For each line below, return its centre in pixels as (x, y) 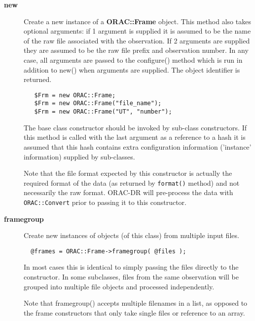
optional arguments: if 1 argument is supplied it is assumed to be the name (137, 31)
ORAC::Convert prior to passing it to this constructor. (105, 202)
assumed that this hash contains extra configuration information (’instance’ (138, 146)
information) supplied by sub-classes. (79, 156)
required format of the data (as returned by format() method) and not (132, 182)
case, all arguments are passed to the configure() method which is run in (133, 60)
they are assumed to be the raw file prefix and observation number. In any (136, 50)
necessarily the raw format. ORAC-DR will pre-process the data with (128, 192)
